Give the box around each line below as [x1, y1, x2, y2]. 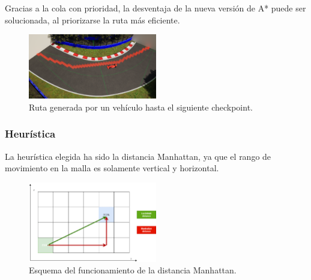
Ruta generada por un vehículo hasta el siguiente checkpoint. [29, 100, 253, 113]
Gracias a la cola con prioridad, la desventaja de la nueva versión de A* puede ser [5, 2, 306, 14]
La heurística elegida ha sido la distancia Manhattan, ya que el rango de [5, 150, 271, 162]
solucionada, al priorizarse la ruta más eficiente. [5, 13, 180, 26]
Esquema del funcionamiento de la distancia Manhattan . [29, 264, 237, 276]
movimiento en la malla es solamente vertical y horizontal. [5, 162, 219, 174]
